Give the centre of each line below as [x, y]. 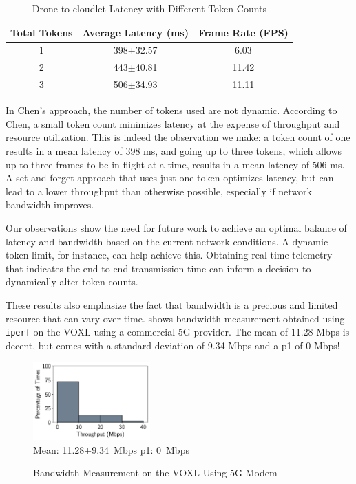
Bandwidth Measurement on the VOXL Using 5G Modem [155, 473]
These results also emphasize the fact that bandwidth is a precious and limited [172, 304]
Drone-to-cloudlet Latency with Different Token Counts [149, 8]
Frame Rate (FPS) [243, 32]
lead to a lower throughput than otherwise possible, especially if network [159, 191]
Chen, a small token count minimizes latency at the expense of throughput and [173, 123]
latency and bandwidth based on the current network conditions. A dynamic [167, 241]
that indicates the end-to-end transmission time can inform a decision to [158, 268]
